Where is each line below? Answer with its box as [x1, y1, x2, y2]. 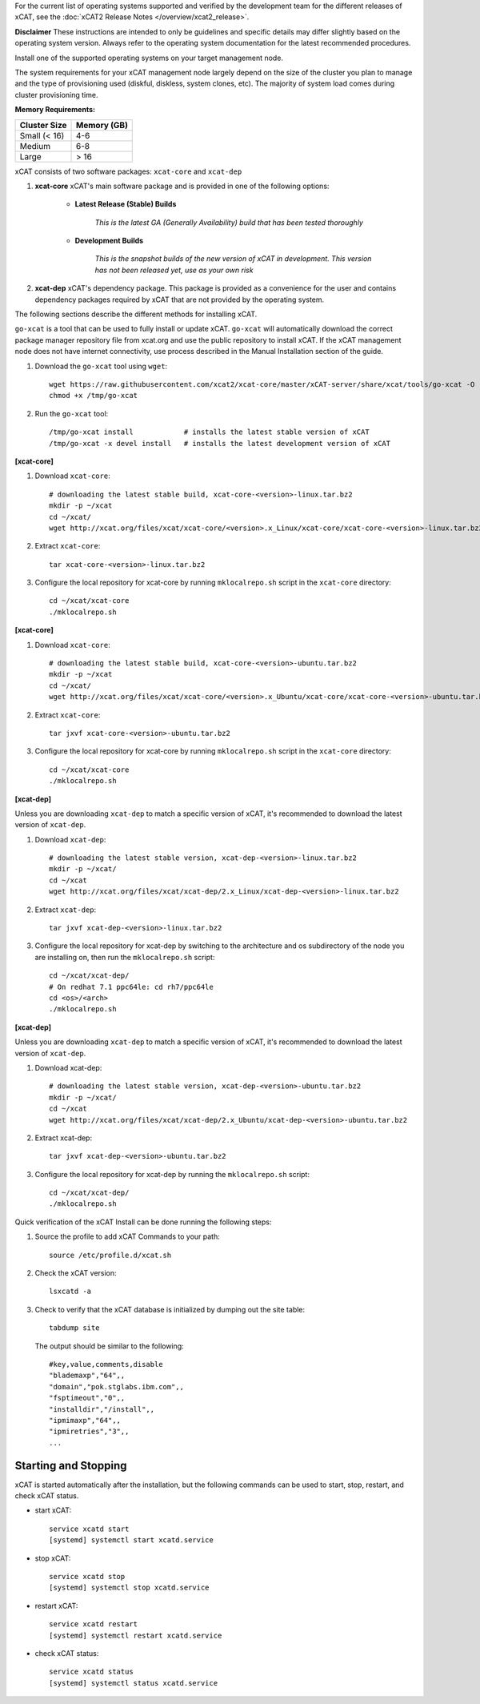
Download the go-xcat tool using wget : [34, 361, 168, 371]
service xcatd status [49, 1667, 134, 1677]
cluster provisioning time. [14, 90, 98, 99]
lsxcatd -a [49, 1287, 92, 1296]
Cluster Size [19, 119, 67, 131]
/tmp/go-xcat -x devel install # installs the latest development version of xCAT [49, 439, 391, 448]
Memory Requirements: [14, 105, 96, 115]
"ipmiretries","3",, [49, 1427, 130, 1437]
